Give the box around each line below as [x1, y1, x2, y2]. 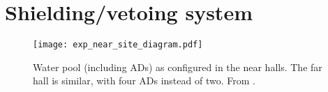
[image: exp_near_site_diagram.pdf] [33, 40, 203, 50]
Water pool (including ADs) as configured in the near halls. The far [33, 59, 322, 74]
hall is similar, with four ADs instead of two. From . [33, 73, 255, 88]
